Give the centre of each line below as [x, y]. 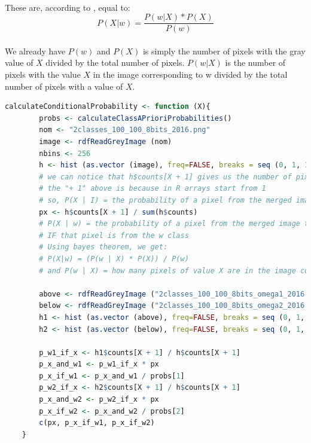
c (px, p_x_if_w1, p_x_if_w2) [97, 423]
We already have [35, 51]
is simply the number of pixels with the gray [224, 51]
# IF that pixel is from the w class [114, 235]
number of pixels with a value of [64, 86]
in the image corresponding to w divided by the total [190, 74]
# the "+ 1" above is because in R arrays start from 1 [153, 189]
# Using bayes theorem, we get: [103, 247]
